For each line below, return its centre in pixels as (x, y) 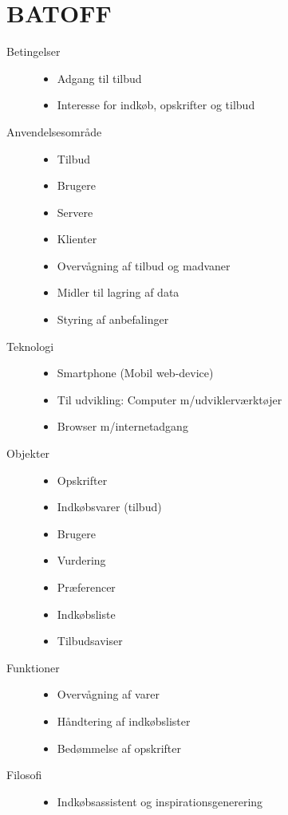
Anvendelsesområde (54, 131)
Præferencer (86, 587)
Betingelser (34, 51)
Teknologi (30, 346)
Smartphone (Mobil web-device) (135, 373)
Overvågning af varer (108, 694)
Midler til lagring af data (118, 292)
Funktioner (33, 667)
